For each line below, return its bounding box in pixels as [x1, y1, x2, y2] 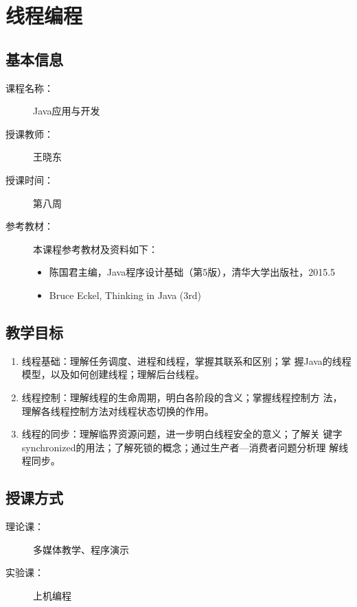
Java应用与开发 [33, 104, 100, 118]
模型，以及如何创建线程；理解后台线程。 [21, 367, 205, 381]
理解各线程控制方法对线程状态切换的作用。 [21, 403, 214, 418]
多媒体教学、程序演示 [33, 542, 129, 556]
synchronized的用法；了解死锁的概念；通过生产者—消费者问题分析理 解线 [21, 440, 349, 454]
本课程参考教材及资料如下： [33, 241, 158, 256]
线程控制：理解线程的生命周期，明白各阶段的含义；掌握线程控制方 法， [21, 390, 343, 404]
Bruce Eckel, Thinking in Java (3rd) [49, 287, 201, 302]
